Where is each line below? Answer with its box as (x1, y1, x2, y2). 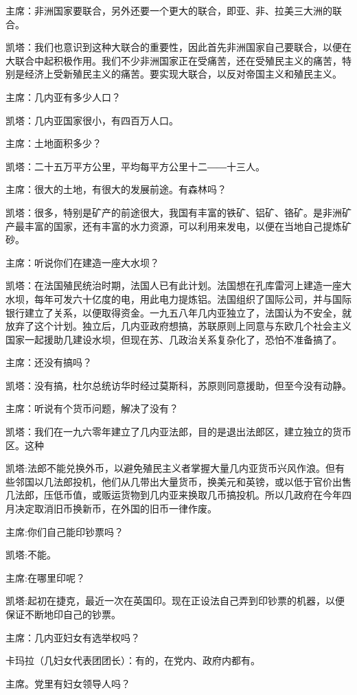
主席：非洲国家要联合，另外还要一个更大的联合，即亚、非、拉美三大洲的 (5, 3, 332, 17)
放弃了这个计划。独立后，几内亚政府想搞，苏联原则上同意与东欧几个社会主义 (5, 319, 352, 333)
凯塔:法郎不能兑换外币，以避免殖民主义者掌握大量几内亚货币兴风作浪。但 (5, 461, 335, 475)
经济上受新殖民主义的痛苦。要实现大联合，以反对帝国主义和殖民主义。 (24, 67, 342, 81)
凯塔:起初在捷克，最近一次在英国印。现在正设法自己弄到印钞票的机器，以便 (5, 593, 345, 608)
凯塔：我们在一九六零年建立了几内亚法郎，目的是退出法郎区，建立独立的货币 (5, 424, 352, 439)
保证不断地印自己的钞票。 (5, 607, 121, 621)
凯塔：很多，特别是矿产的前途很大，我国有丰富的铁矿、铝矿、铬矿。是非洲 (5, 205, 342, 219)
